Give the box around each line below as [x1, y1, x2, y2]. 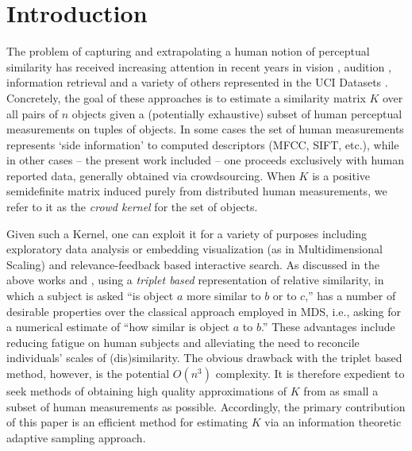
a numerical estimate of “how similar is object [6, 318, 230, 335]
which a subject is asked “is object [6, 287, 174, 304]
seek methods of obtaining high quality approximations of [6, 383, 287, 399]
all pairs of [6, 105, 59, 121]
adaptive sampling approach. [6, 429, 146, 445]
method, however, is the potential [6, 365, 170, 381]
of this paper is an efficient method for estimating [6, 414, 248, 430]
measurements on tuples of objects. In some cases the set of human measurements [6, 121, 404, 137]
